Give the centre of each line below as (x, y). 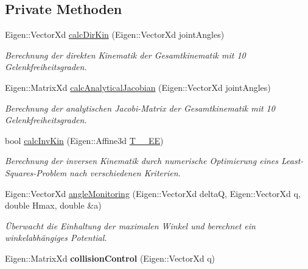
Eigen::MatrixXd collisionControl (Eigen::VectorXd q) (110, 258)
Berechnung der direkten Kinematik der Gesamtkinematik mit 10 (125, 55)
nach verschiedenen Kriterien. (125, 172)
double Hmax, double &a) (53, 205)
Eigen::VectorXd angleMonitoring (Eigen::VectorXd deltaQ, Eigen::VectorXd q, (153, 193)
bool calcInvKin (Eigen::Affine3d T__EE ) (84, 140)
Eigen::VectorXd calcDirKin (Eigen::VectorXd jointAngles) (115, 34)
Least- (292, 161)
